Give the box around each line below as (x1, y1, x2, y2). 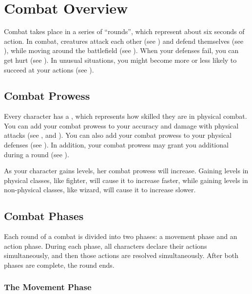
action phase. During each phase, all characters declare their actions (4, 240, 207, 251)
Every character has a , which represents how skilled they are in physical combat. (4, 111, 247, 121)
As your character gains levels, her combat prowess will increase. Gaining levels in (4, 165, 249, 176)
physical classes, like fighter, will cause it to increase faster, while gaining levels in (4, 175, 248, 185)
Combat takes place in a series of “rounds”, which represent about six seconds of (4, 26, 245, 37)
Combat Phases (4, 208, 84, 223)
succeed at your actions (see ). (4, 64, 94, 74)
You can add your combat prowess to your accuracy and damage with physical (4, 120, 239, 130)
